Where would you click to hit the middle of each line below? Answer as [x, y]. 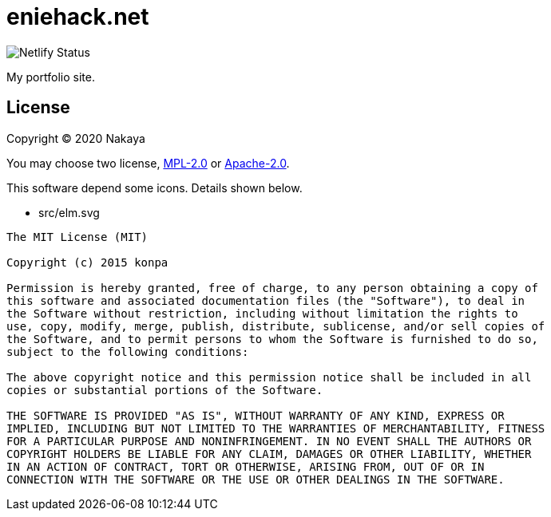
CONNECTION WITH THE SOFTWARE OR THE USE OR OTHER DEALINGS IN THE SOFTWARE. [256, 479]
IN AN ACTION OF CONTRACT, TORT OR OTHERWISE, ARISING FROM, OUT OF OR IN [246, 466]
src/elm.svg [69, 212]
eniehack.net [78, 17]
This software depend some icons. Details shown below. [155, 187]
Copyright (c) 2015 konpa [87, 262]
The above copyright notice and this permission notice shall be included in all [269, 377]
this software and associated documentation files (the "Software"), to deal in [266, 300]
